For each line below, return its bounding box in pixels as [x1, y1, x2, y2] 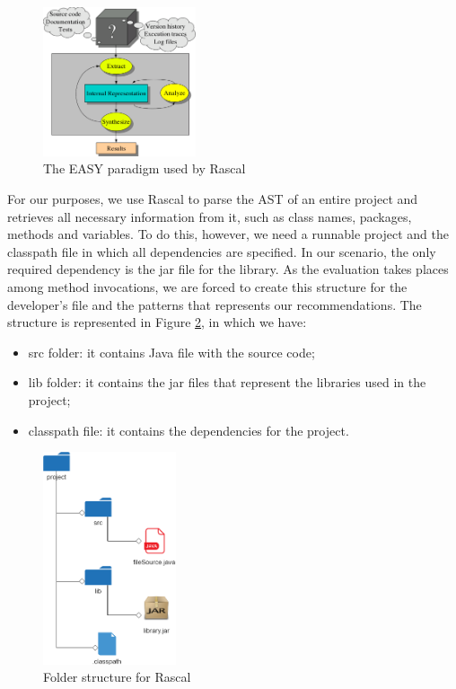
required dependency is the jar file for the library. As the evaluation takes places [7, 260, 449, 278]
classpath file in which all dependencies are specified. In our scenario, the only [7, 242, 436, 261]
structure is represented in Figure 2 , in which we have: [7, 313, 307, 331]
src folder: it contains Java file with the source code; [28, 342, 315, 361]
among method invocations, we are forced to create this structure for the [7, 277, 408, 296]
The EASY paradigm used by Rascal [43, 159, 246, 178]
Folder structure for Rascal [43, 667, 191, 686]
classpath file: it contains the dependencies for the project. [28, 420, 349, 439]
